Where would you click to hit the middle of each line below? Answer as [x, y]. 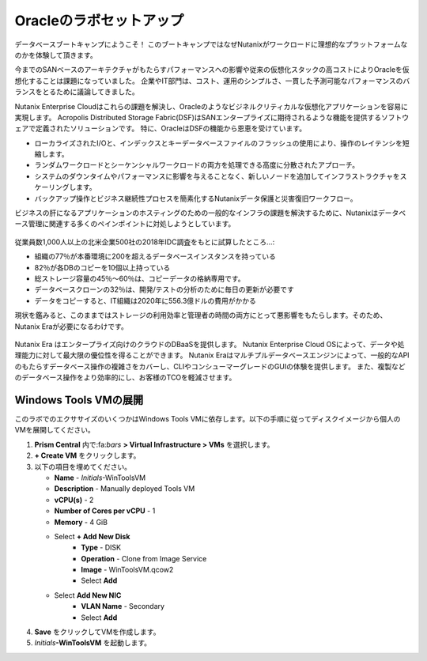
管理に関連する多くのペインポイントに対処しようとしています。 [132, 224]
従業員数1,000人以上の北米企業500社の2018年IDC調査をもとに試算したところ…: [145, 242]
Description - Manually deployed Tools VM [125, 489]
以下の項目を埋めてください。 [83, 466]
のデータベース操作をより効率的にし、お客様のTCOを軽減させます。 [125, 378]
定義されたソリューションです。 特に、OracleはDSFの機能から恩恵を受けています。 [171, 128]
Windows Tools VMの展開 [79, 400]
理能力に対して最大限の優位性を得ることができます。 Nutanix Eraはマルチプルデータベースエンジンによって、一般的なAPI [212, 355]
